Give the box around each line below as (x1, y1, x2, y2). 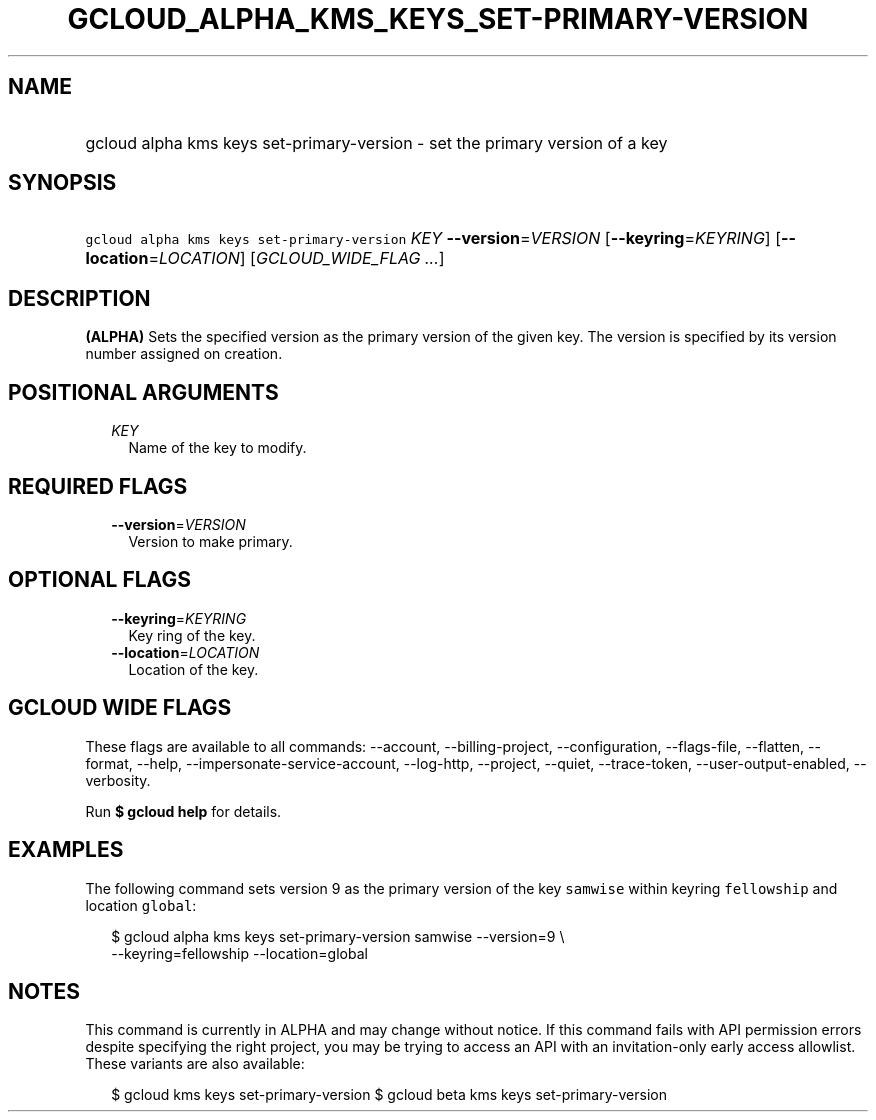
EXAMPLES (8, 837, 124, 863)
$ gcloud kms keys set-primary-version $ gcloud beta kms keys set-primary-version (111, 1086, 667, 1104)
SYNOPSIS (8, 170, 117, 196)
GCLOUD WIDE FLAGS (8, 695, 232, 721)
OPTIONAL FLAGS (8, 567, 191, 593)
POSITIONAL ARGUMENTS (8, 379, 279, 405)
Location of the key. (128, 660, 259, 678)
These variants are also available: (85, 1055, 305, 1073)
